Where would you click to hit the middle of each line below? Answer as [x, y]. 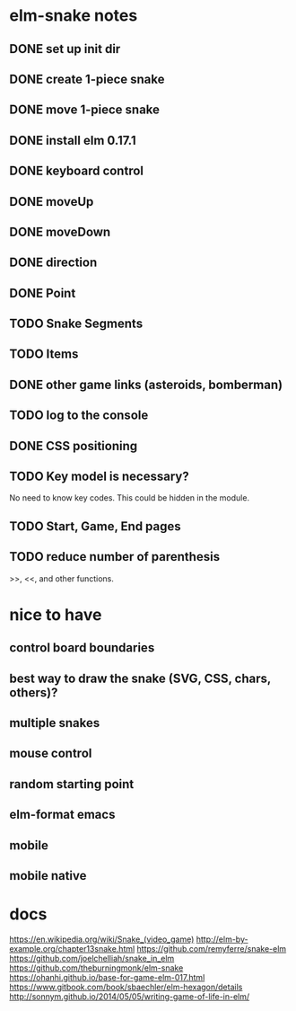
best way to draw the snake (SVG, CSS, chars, [140, 678]
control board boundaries [82, 648]
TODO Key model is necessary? [100, 477]
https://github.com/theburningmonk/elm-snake [96, 968]
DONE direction [53, 263]
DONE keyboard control [76, 171]
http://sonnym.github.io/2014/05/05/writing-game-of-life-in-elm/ [130, 996]
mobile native [48, 876]
